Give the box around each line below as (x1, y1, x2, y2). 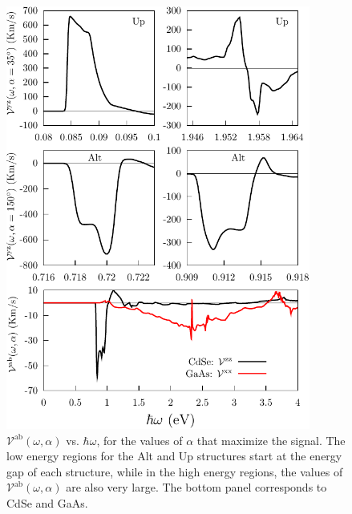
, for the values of (96, 431, 183, 448)
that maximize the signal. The (196, 431, 346, 448)
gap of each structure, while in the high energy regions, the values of (6, 463, 343, 480)
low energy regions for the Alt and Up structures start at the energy (6, 447, 342, 464)
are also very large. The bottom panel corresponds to (66, 479, 327, 496)
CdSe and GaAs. (6, 494, 88, 511)
